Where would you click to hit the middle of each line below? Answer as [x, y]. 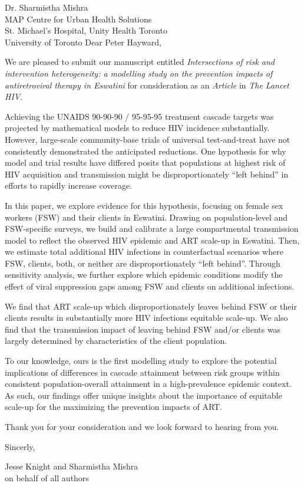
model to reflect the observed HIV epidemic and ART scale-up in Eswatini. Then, [152, 240]
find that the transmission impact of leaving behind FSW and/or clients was [143, 329]
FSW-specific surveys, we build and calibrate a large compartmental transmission [152, 229]
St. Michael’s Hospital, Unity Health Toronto [86, 30]
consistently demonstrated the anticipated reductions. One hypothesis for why [146, 151]
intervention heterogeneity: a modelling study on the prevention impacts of [139, 73]
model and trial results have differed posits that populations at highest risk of [145, 162]
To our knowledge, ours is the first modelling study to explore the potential [141, 361]
